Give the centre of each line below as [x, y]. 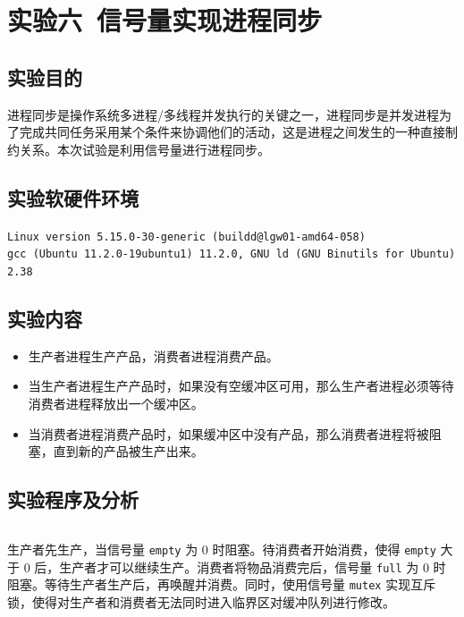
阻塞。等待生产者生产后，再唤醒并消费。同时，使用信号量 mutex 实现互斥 [222, 584]
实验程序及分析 [73, 499]
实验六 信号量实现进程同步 [165, 20]
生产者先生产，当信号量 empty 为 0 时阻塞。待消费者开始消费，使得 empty [222, 549]
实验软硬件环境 [73, 197]
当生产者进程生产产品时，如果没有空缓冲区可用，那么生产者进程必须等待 [241, 386]
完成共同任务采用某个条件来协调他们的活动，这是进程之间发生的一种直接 [232, 132]
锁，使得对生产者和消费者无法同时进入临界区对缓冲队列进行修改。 [201, 601]
